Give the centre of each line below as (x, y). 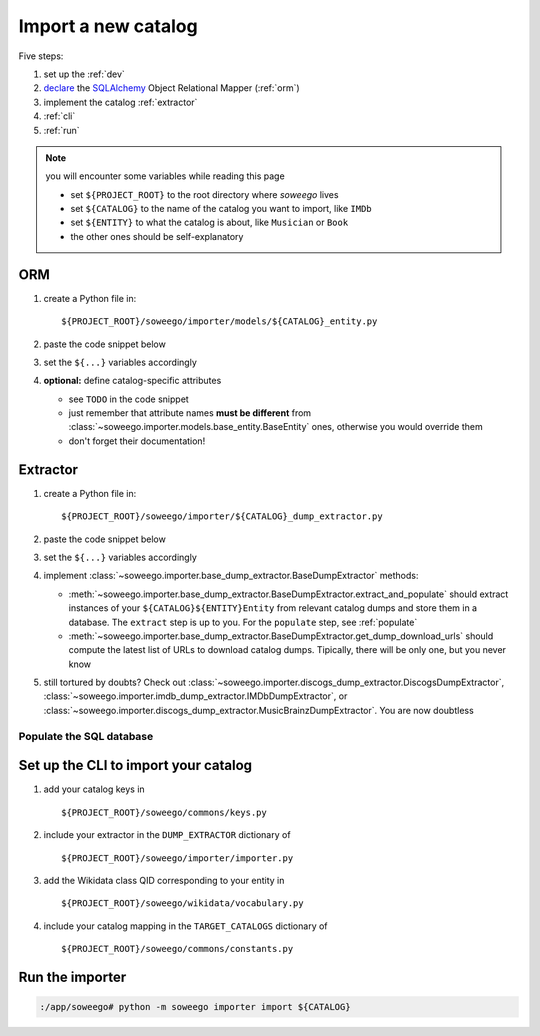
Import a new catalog (108, 26)
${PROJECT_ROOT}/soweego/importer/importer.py (177, 858)
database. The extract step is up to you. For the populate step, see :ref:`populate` (243, 622)
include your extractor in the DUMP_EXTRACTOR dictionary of (167, 835)
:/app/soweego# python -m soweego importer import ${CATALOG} (195, 1007)
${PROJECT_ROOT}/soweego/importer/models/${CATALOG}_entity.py (219, 321)
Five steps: (41, 56)
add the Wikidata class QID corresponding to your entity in (164, 880)
